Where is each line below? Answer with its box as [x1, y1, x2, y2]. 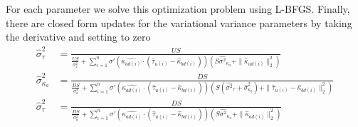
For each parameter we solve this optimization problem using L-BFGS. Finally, [6, 1, 350, 16]
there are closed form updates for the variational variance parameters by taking [6, 15, 352, 30]
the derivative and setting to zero [6, 29, 151, 44]
